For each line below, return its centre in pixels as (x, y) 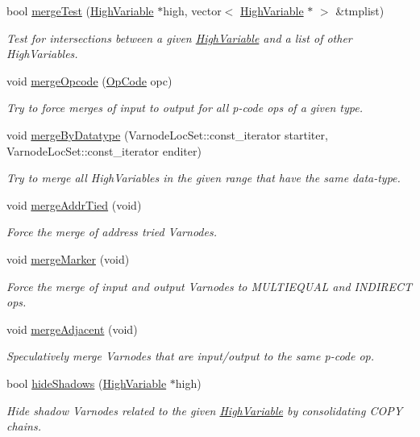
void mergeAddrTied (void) (74, 204)
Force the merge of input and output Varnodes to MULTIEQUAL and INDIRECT (210, 286)
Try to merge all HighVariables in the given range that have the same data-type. (204, 178)
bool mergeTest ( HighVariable (80, 10)
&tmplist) (360, 10)
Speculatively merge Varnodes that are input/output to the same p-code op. (191, 356)
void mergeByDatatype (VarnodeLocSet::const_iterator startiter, (167, 134)
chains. (24, 426)
